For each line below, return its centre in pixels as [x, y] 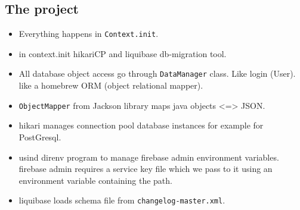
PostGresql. [40, 137]
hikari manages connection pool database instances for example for [141, 125]
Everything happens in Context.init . [89, 34]
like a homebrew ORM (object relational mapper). [111, 85]
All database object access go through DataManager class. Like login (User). [157, 73]
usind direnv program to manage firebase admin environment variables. [149, 157]
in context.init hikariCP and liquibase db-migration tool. [123, 53]
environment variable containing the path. [95, 180]
